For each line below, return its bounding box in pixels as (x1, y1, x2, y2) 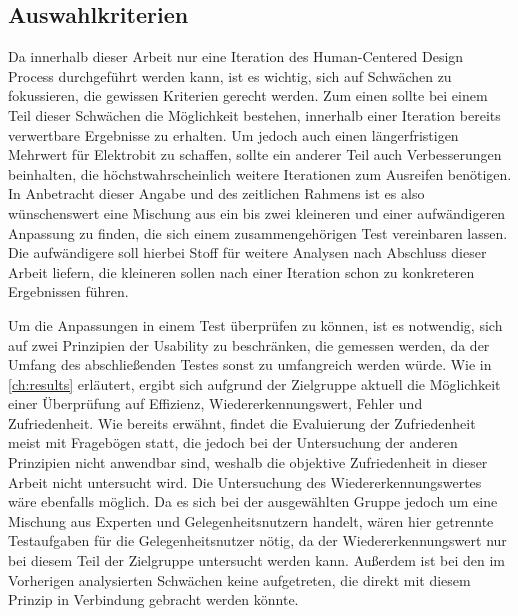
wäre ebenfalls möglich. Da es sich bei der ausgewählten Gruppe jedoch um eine (8, 491, 498, 512)
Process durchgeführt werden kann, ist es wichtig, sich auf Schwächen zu (8, 65, 452, 86)
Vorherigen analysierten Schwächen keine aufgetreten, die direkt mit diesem (8, 569, 471, 590)
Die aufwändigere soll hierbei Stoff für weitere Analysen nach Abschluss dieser (8, 242, 487, 263)
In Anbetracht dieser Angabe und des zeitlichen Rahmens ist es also (8, 183, 425, 204)
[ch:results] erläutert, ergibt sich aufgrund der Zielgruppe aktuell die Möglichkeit (8, 373, 501, 394)
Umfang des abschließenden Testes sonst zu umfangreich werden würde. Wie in (8, 354, 492, 375)
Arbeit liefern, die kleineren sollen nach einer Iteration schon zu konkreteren (8, 261, 475, 282)
